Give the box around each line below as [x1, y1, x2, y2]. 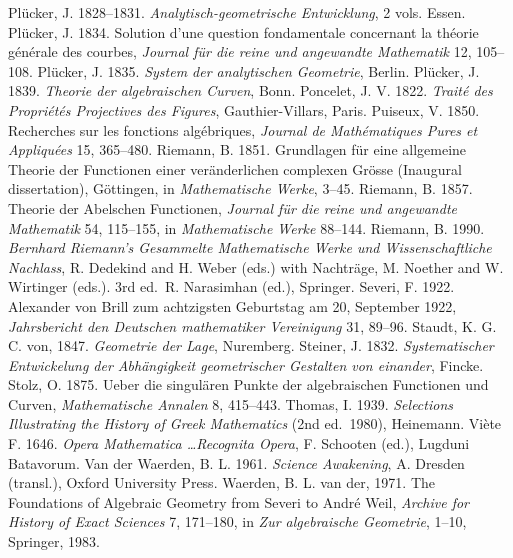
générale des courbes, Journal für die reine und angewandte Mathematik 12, [8, 41, 472, 62]
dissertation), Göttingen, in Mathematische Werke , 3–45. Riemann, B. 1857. [8, 178, 473, 199]
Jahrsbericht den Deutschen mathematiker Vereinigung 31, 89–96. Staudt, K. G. [8, 315, 497, 336]
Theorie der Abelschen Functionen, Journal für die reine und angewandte [8, 197, 457, 218]
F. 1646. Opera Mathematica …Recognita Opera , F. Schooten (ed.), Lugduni [8, 433, 470, 454]
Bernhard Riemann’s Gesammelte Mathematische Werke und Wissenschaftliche [8, 237, 492, 258]
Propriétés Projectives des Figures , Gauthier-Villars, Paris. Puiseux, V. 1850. [8, 99, 480, 120]
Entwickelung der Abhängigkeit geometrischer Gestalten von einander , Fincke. [8, 354, 484, 375]
